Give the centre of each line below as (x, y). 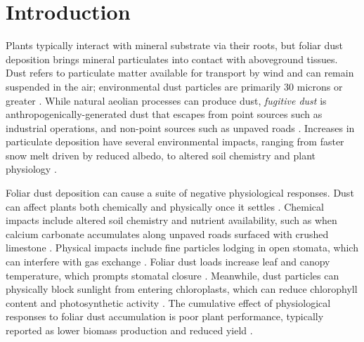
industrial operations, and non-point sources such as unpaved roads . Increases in (180, 127)
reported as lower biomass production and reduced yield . (129, 330)
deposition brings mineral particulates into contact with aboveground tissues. (172, 59)
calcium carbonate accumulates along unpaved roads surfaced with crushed (167, 234)
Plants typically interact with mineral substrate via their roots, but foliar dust (174, 45)
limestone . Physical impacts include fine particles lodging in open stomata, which (182, 248)
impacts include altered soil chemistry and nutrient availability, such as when (171, 220)
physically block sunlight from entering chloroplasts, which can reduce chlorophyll (182, 289)
